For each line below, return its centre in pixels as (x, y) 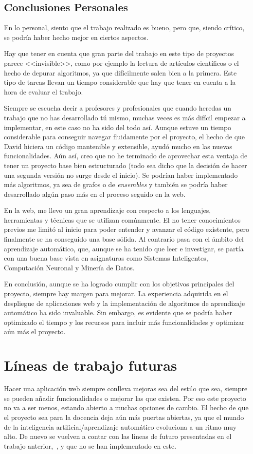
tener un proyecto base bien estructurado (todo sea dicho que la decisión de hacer (126, 165)
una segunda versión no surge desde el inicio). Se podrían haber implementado (121, 175)
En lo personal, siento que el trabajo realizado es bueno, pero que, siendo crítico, (124, 28)
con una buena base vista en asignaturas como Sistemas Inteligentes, (106, 258)
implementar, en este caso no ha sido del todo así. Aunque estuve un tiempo (118, 127)
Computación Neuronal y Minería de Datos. (69, 267)
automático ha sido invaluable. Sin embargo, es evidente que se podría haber (118, 312)
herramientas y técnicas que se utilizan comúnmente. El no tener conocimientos (122, 219)
